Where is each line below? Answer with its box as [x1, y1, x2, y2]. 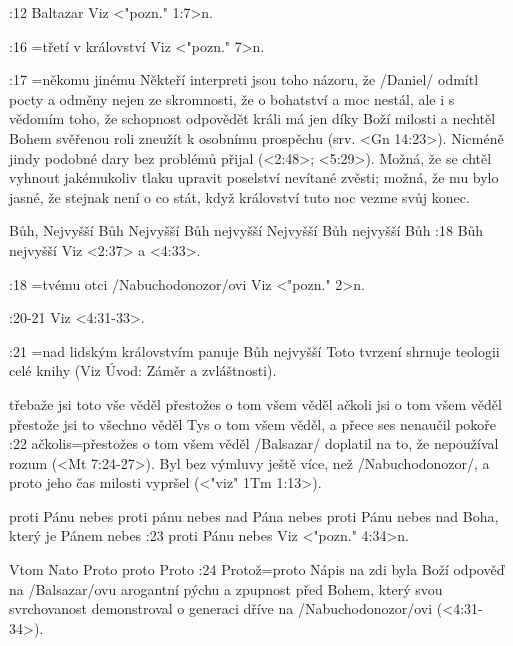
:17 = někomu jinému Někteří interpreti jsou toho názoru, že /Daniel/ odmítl [9, 69, 479, 90]
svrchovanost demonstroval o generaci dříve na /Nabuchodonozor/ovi [9, 598, 433, 619]
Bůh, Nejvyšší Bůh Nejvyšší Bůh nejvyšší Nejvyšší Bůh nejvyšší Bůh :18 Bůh [9, 220, 484, 241]
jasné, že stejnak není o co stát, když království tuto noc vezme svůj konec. [9, 186, 470, 207]
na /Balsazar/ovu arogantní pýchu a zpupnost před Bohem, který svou [9, 578, 443, 599]
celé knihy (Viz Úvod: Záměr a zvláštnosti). [9, 360, 277, 381]
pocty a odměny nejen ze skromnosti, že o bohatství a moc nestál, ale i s [9, 88, 455, 109]
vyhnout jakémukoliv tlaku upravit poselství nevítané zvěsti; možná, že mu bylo [9, 167, 499, 188]
